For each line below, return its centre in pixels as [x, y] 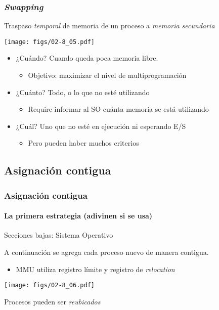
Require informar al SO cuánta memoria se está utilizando [118, 109]
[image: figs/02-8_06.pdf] [49, 285]
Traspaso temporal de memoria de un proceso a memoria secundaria [109, 26]
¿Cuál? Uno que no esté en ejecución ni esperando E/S [101, 126]
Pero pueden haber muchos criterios [83, 143]
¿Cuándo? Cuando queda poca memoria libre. [87, 58]
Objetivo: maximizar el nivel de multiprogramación [107, 75]
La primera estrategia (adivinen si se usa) [78, 216]
